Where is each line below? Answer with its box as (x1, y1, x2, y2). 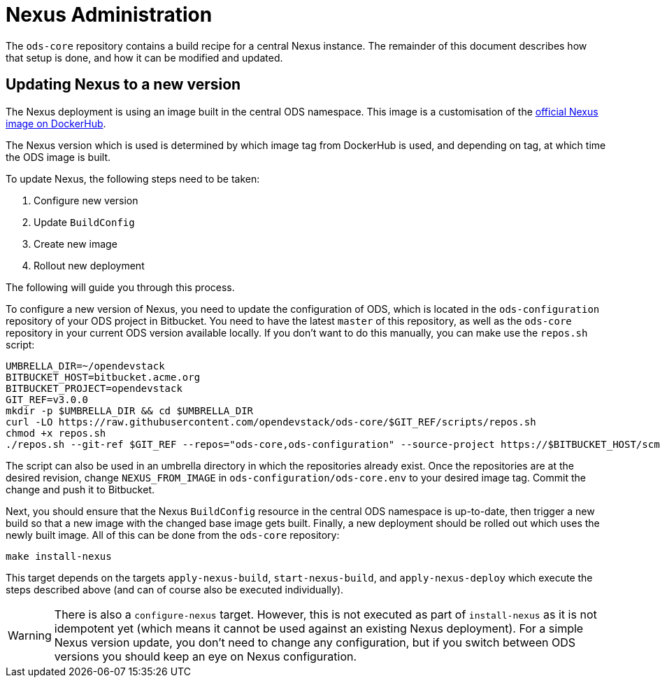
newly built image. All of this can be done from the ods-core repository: (6, 528, 340, 541)
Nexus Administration (6, 3, 213, 27)
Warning (8, 628, 52, 642)
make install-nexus (6, 550, 112, 562)
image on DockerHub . (6, 117, 106, 129)
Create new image (34, 237, 117, 250)
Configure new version (34, 194, 138, 206)
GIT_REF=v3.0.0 (6, 393, 89, 405)
